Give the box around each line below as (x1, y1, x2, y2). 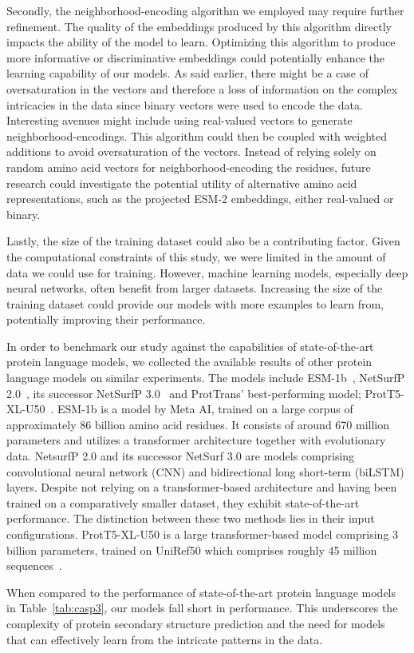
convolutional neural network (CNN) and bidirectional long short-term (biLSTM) (6, 463, 404, 480)
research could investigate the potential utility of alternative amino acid (6, 174, 357, 191)
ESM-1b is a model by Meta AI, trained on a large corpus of (57, 400, 353, 417)
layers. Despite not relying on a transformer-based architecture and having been (6, 479, 397, 496)
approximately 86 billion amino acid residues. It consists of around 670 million (6, 416, 390, 432)
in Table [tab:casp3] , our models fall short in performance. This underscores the (6, 599, 398, 616)
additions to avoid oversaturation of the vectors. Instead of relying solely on (6, 143, 377, 160)
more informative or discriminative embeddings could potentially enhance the (6, 49, 384, 66)
